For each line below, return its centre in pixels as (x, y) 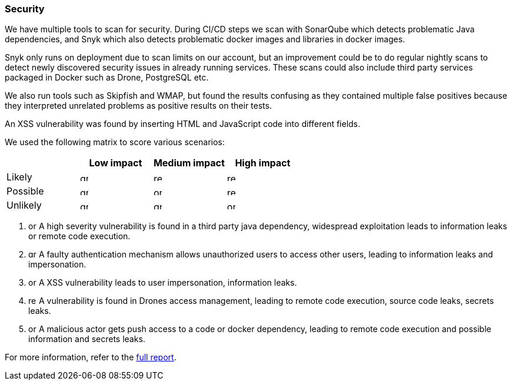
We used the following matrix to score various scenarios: (115, 142)
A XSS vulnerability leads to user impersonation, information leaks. (168, 283)
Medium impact (189, 163)
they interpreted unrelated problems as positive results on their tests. (138, 106)
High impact (263, 163)
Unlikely (24, 205)
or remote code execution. (79, 236)
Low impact (116, 163)
